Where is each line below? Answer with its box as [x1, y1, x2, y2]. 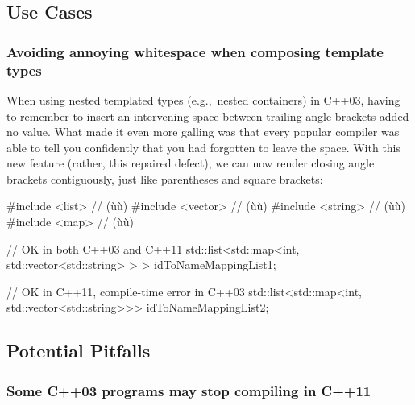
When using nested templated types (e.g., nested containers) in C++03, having [6, 91, 400, 108]
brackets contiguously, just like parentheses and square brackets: [6, 170, 323, 187]
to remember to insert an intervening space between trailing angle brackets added [6, 107, 409, 124]
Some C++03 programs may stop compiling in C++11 [6, 380, 371, 400]
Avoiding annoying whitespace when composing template [6, 41, 384, 61]
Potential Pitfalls [6, 338, 151, 363]
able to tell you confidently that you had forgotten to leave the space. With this [6, 138, 401, 155]
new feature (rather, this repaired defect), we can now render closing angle [6, 155, 375, 172]
